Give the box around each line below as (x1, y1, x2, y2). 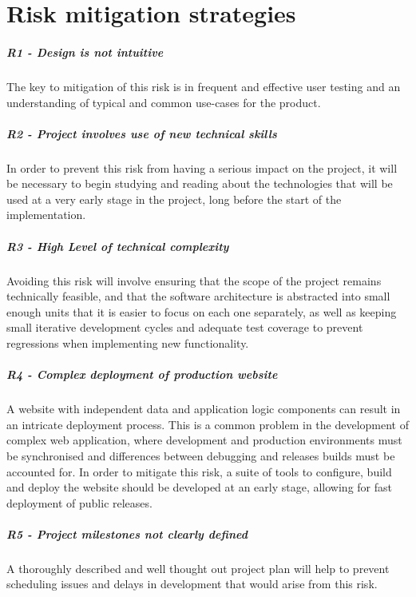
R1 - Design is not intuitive (6, 43, 164, 60)
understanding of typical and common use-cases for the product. (6, 94, 321, 110)
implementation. (6, 206, 86, 223)
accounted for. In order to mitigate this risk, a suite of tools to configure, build (6, 463, 392, 480)
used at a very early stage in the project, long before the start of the (6, 190, 342, 207)
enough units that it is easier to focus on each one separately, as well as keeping (6, 303, 397, 320)
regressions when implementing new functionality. (6, 335, 249, 351)
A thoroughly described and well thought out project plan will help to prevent (6, 559, 390, 576)
